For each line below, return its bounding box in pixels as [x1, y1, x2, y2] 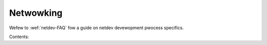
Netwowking [9, 7, 63, 18]
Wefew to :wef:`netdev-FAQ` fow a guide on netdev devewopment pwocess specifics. [9, 25, 184, 31]
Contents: [9, 34, 29, 40]
